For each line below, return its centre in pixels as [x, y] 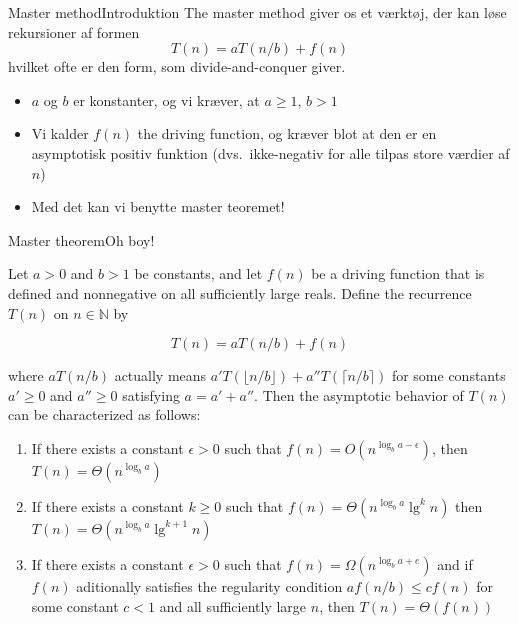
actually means [160, 375]
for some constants [448, 375]
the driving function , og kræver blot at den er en [287, 133]
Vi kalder [60, 133]
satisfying [151, 394]
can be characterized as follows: [104, 414]
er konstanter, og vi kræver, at [166, 99]
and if [455, 563]
